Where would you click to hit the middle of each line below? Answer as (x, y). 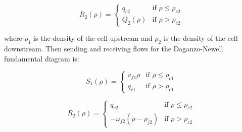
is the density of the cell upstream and (93, 38)
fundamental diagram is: (42, 58)
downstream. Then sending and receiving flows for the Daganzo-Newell (114, 48)
